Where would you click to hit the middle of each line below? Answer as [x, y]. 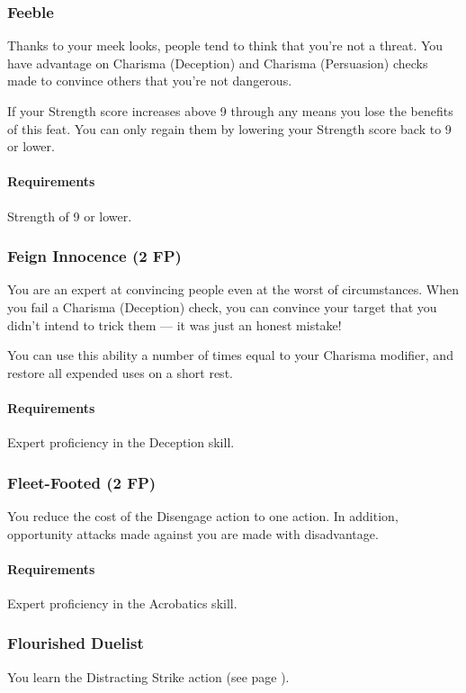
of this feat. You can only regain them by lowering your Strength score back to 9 [229, 128]
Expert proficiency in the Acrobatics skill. [122, 603]
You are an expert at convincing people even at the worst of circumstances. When [233, 289]
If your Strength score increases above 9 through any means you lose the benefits [230, 111]
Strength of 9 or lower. [70, 216]
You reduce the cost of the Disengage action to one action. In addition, [203, 515]
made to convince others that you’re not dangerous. [150, 81]
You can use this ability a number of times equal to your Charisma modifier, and [230, 355]
